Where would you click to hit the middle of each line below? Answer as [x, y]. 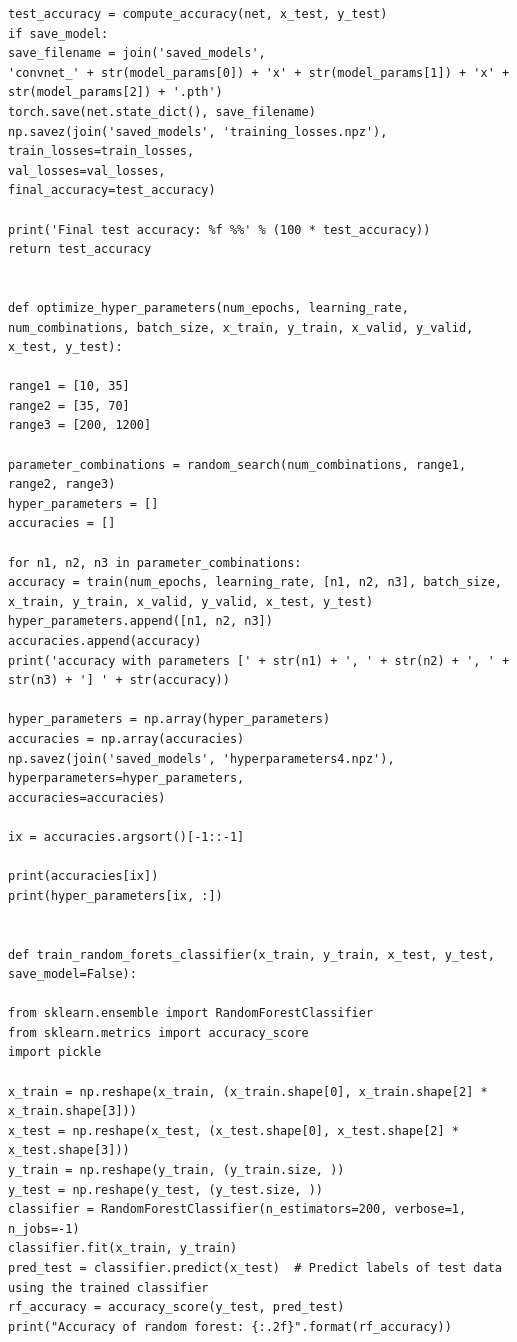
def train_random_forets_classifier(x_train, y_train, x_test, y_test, [251, 954]
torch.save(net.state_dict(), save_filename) [162, 111]
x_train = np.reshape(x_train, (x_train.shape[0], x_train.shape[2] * [248, 1091]
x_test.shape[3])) [69, 1150]
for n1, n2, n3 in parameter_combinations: [155, 562]
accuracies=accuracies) [87, 797]
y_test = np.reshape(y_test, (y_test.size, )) [165, 1189]
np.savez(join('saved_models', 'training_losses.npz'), [198, 131]
